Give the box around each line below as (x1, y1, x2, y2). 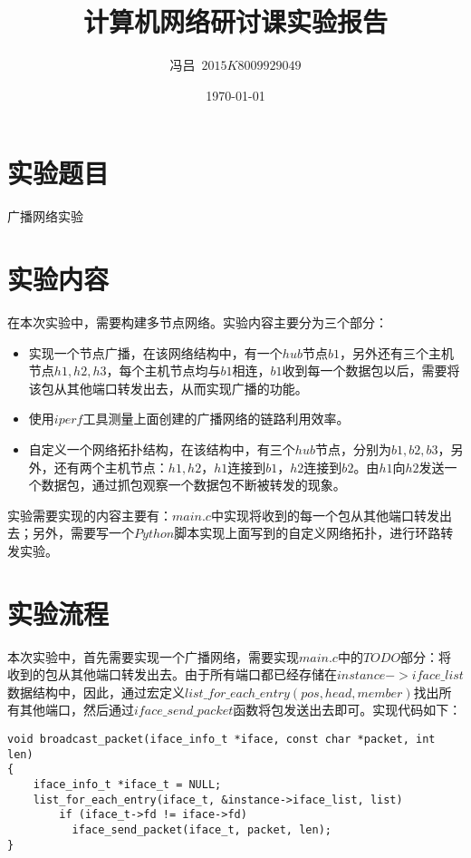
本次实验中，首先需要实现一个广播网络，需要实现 (7, 647, 299, 666)
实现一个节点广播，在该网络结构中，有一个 (28, 343, 283, 362)
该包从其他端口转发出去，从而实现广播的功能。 (28, 378, 308, 397)
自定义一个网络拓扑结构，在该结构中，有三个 (28, 439, 295, 458)
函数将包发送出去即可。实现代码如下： (233, 700, 462, 719)
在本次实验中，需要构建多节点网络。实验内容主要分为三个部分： (7, 312, 388, 331)
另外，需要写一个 (32, 523, 134, 542)
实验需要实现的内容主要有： (7, 505, 172, 524)
